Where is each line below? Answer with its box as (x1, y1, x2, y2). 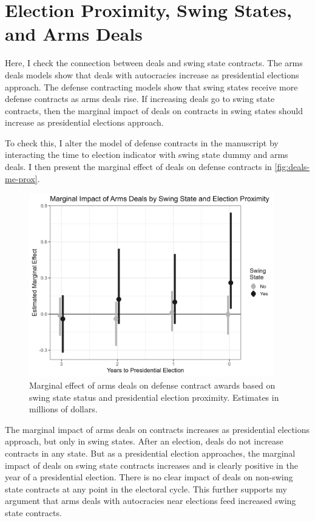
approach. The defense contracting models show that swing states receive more (5, 80, 298, 93)
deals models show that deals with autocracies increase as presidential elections (5, 68, 299, 81)
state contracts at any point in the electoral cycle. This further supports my (5, 482, 287, 495)
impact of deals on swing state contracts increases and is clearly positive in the (5, 458, 298, 471)
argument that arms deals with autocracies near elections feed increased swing (5, 494, 296, 507)
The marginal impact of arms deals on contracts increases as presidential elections (5, 423, 310, 435)
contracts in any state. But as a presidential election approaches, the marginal (5, 446, 296, 459)
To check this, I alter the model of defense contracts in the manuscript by (5, 136, 279, 149)
